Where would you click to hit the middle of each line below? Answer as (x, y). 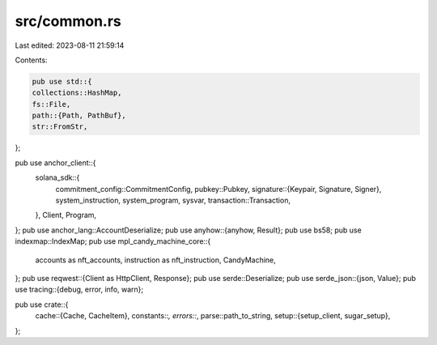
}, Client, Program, (66, 215)
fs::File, (51, 104)
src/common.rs (68, 21)
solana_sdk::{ (57, 177)
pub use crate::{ (42, 305)
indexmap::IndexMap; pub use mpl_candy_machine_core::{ (113, 241)
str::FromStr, (60, 127)
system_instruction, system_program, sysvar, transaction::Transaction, (173, 200)
